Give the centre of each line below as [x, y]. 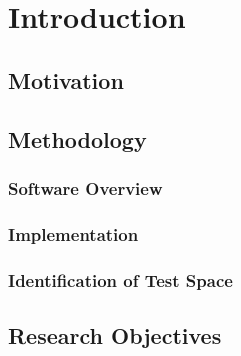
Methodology [77, 138]
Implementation [73, 233]
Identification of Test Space [120, 279]
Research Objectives [115, 334]
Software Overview [85, 187]
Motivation [66, 79]
